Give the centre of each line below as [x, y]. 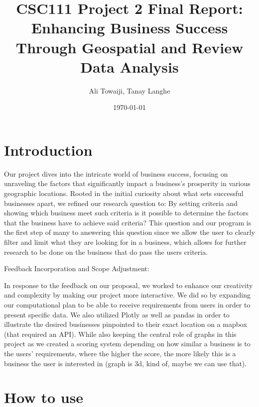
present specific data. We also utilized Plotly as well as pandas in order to [117, 314]
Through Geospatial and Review [129, 47]
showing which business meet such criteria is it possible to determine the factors [126, 213]
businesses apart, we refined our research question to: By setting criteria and [121, 203]
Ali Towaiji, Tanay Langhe [129, 90]
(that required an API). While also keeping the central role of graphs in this [120, 334]
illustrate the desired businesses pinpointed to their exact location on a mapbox [126, 324]
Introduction [48, 150]
